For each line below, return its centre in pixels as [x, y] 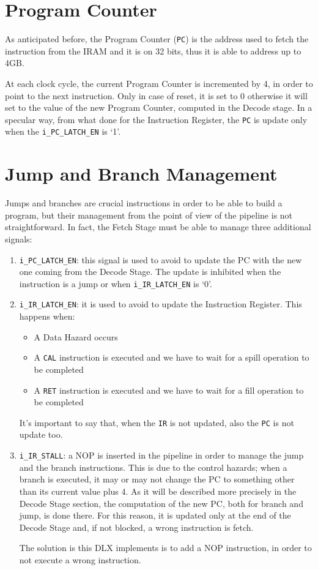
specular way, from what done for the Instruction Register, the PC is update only [156, 119]
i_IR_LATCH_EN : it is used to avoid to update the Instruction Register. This [161, 304]
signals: [19, 238]
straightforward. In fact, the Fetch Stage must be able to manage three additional [158, 227]
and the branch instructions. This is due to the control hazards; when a [153, 467]
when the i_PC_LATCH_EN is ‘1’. [63, 131]
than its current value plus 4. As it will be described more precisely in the [158, 491]
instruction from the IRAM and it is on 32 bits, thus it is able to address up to [153, 51]
